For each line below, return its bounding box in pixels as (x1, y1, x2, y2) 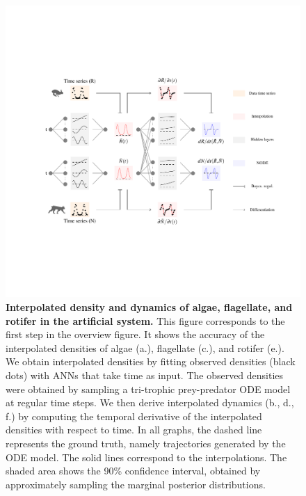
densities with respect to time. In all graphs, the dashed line (6, 422, 262, 437)
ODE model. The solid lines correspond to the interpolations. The (6, 449, 287, 464)
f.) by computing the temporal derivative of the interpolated (6, 408, 262, 423)
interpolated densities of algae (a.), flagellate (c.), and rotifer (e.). (6, 340, 284, 355)
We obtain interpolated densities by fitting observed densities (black (6, 354, 296, 369)
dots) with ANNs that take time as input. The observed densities (6, 368, 284, 382)
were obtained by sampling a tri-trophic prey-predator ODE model (6, 381, 291, 396)
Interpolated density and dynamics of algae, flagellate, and (6, 300, 293, 314)
